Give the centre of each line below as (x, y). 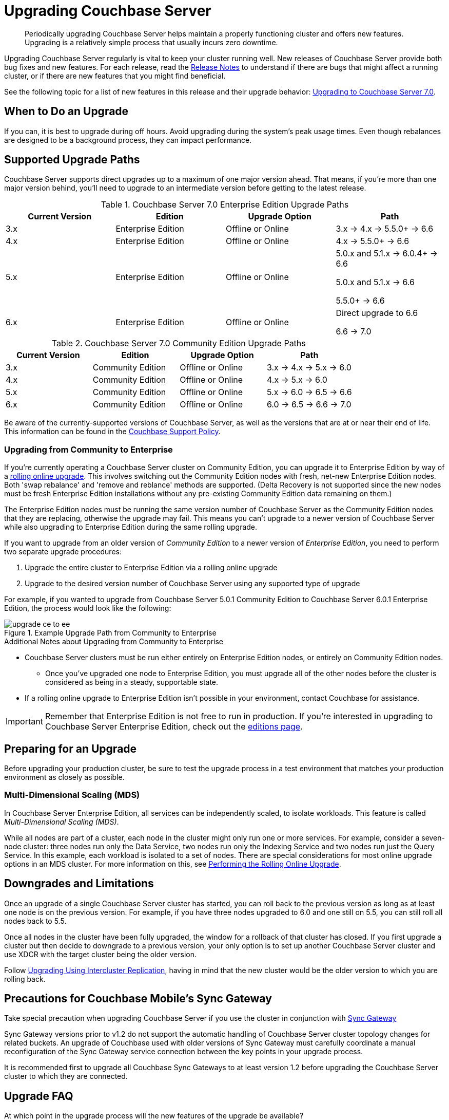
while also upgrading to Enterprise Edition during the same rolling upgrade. (131, 527)
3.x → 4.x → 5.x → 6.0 (309, 368)
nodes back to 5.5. (35, 921)
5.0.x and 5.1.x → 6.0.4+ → (387, 254)
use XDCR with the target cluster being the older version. (100, 954)
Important (24, 722)
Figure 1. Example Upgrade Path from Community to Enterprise (110, 633)
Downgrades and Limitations (79, 884)
